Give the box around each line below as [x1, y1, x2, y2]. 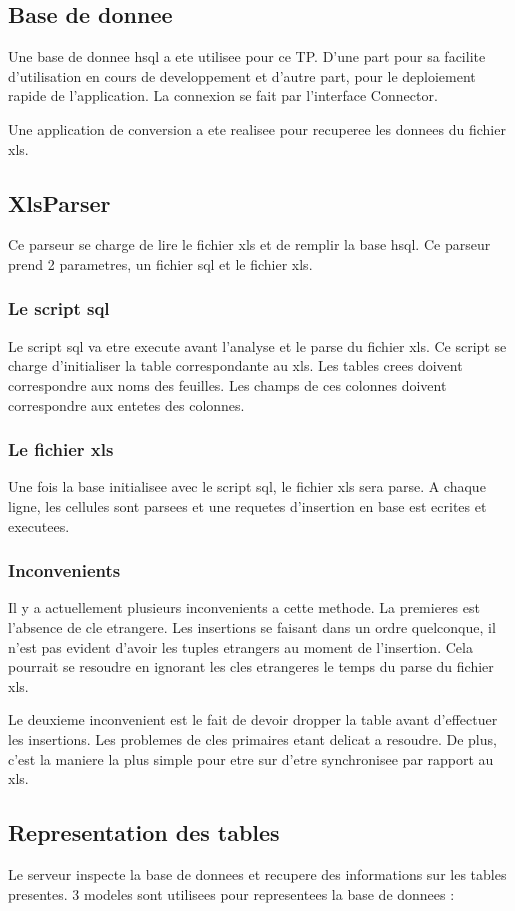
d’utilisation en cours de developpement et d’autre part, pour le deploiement [8, 65, 476, 86]
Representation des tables [8, 817, 280, 848]
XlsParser [8, 187, 111, 218]
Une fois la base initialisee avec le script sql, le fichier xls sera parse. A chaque [8, 476, 486, 497]
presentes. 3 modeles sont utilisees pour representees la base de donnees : [8, 883, 455, 904]
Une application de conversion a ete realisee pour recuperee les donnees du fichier [8, 118, 506, 139]
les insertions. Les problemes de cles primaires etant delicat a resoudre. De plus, [8, 728, 497, 749]
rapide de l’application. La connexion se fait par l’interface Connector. [8, 85, 438, 106]
